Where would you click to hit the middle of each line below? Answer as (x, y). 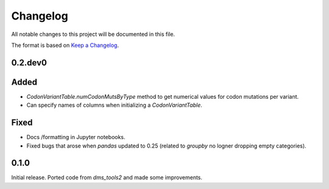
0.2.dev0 (29, 62)
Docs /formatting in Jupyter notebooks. (76, 137)
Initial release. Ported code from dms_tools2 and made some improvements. (107, 177)
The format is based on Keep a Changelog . (65, 45)
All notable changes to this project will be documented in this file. (93, 34)
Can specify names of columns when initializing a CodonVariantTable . (114, 105)
